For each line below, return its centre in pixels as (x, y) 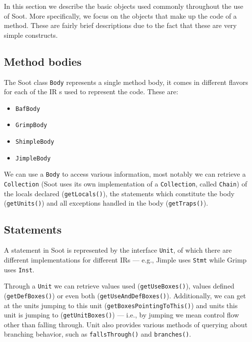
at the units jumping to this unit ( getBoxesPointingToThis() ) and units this (121, 305)
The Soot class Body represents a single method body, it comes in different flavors (126, 82)
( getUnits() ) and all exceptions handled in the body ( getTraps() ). (106, 203)
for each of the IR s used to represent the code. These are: (91, 92)
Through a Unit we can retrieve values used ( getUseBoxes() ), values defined (119, 286)
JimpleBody (33, 158)
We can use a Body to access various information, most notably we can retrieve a (125, 174)
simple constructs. (31, 35)
